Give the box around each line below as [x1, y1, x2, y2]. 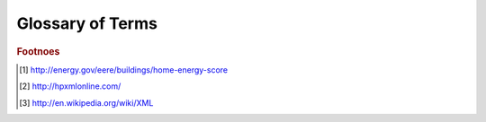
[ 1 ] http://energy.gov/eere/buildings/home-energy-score [19, 64, 229, 75]
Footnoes [16, 45, 60, 57]
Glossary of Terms [16, 13, 157, 33]
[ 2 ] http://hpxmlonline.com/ [19, 81, 121, 91]
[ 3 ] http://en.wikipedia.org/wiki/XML [19, 97, 154, 108]
